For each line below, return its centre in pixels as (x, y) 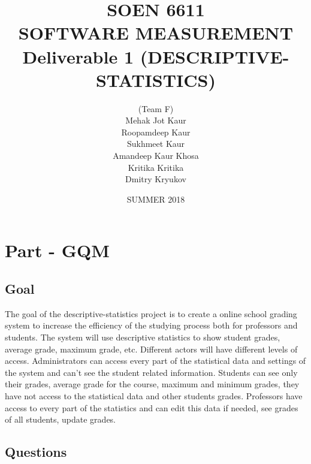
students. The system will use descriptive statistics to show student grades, (143, 337)
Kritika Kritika (156, 167)
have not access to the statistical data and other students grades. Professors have (154, 395)
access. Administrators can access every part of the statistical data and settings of (155, 361)
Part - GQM (57, 250)
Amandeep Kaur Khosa (156, 156)
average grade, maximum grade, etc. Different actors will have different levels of (151, 349)
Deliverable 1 (78, 56)
